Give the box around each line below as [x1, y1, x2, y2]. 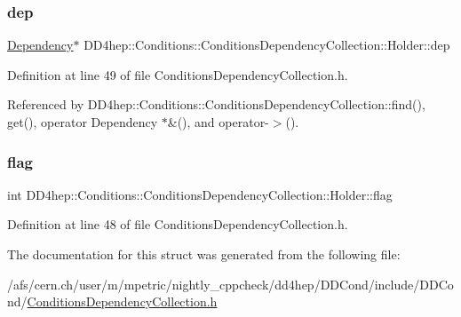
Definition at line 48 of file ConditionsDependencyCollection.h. [7, 215, 348, 234]
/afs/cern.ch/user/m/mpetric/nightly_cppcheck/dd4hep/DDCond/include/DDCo [7, 274, 454, 293]
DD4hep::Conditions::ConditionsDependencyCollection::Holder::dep [83, 36, 450, 54]
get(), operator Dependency [7, 113, 158, 131]
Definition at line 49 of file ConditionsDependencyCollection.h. [7, 65, 348, 83]
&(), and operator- [167, 113, 269, 131]
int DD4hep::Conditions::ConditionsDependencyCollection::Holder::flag [7, 185, 393, 203]
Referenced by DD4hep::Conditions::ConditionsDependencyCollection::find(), [7, 95, 425, 114]
